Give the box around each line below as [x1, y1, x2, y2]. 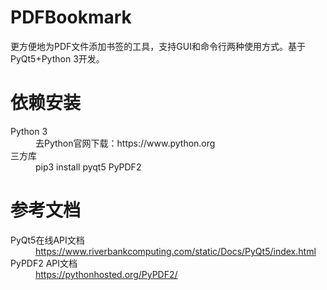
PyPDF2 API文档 [10, 257, 78, 269]
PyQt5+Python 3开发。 [10, 52, 105, 65]
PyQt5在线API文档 [10, 234, 85, 246]
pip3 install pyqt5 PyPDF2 [35, 161, 142, 173]
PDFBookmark [10, 6, 132, 29]
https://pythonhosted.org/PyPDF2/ [35, 268, 178, 280]
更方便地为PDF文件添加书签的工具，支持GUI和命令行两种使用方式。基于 [10, 40, 306, 52]
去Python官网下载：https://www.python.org [35, 137, 216, 149]
